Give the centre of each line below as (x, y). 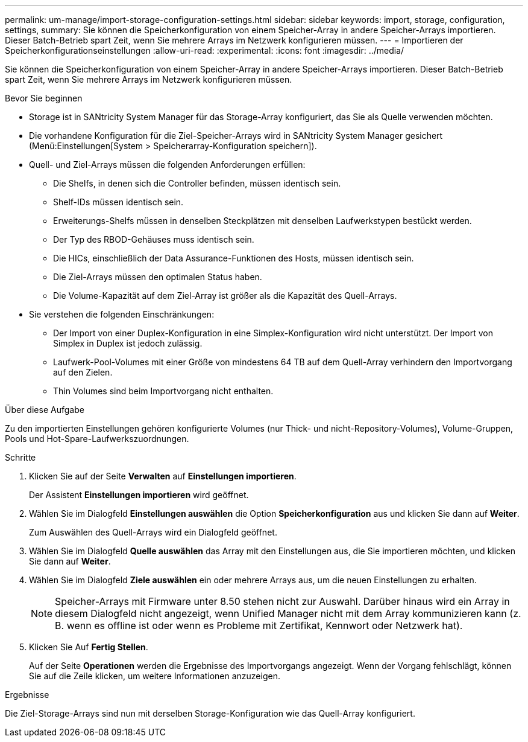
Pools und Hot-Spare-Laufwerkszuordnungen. (97, 439)
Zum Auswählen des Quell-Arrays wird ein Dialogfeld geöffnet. (153, 532)
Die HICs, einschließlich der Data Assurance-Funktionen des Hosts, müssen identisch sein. (234, 258)
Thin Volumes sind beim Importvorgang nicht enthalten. (163, 391)
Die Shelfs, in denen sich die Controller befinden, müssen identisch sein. (197, 183)
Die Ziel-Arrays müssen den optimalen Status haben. (158, 277)
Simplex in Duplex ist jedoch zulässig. (128, 343)
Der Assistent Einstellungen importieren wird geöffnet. (139, 495)
